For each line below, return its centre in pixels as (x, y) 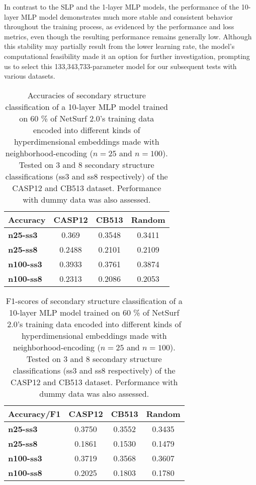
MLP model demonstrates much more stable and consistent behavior (127, 16)
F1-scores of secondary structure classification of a (94, 300)
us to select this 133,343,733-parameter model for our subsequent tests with (120, 66)
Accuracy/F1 (34, 413)
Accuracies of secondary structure (87, 95)
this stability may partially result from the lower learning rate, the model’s (119, 46)
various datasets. (30, 76)
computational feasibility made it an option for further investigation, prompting (127, 56)
